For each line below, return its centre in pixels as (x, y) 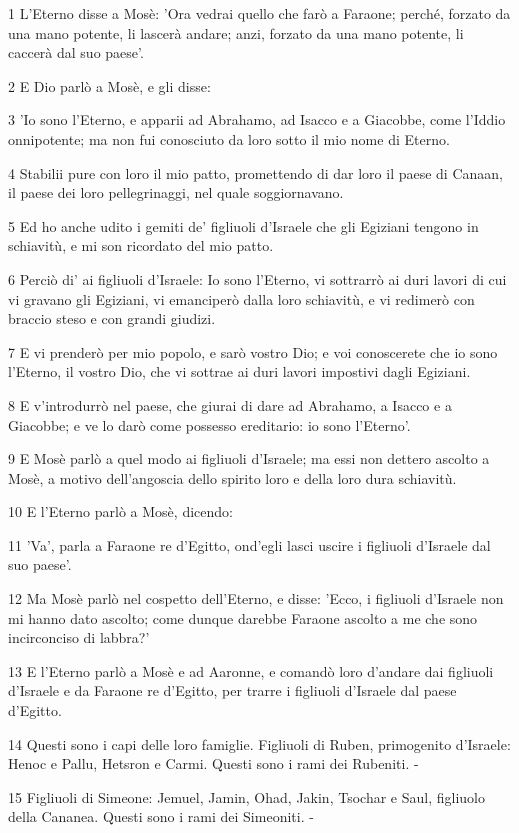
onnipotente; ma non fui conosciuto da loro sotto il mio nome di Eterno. (229, 138)
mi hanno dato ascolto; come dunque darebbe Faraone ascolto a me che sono (243, 617)
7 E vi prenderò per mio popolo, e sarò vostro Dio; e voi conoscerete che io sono (253, 351)
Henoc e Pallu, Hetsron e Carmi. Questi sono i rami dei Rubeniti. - (213, 763)
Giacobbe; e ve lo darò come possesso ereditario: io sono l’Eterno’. (209, 424)
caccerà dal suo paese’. (76, 52)
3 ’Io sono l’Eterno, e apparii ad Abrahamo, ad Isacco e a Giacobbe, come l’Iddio (257, 119)
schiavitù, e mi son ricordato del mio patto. (141, 245)
